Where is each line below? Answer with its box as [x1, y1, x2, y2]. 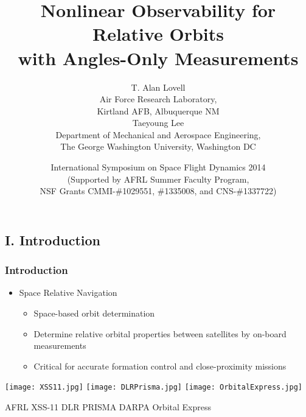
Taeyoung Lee [132, 116, 184, 129]
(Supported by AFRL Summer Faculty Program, [67, 172, 249, 185]
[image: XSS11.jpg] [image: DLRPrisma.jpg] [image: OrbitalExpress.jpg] [5, 383, 302, 392]
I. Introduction [5, 230, 101, 249]
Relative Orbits [92, 21, 224, 46]
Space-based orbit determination [33, 307, 155, 320]
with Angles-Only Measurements [18, 45, 299, 70]
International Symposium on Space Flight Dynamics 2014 [50, 161, 266, 173]
